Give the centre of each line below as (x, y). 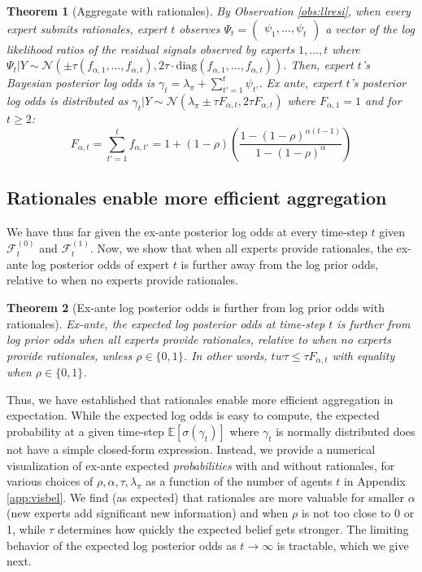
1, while (26, 528)
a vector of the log (370, 28)
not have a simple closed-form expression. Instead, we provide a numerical (191, 449)
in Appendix (374, 481)
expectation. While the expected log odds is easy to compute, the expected (193, 415)
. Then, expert (318, 65)
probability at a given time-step (85, 431)
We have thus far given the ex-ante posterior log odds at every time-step (187, 231)
